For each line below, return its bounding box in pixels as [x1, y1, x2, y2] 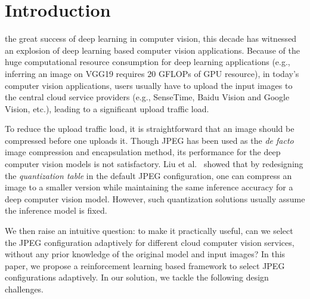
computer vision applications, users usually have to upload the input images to [5, 79, 293, 91]
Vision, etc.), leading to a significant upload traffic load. [5, 102, 209, 115]
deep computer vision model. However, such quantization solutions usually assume [5, 192, 305, 205]
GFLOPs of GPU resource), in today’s [158, 67, 299, 79]
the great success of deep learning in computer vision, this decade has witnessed [5, 32, 297, 45]
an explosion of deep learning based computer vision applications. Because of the [5, 44, 300, 56]
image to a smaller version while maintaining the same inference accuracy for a [5, 181, 293, 193]
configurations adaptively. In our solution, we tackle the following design [5, 271, 269, 283]
